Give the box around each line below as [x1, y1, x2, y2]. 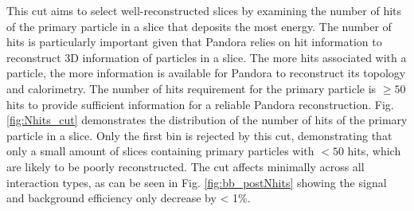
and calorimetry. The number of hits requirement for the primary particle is [6, 80, 377, 96]
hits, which [347, 143, 401, 159]
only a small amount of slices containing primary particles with [6, 143, 314, 159]
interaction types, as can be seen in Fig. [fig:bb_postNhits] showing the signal [6, 174, 387, 190]
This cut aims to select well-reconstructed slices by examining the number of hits [6, 2, 402, 18]
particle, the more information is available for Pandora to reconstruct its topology [6, 64, 406, 81]
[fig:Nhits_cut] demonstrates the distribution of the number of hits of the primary [6, 111, 408, 128]
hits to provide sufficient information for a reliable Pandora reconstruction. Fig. [6, 96, 394, 112]
